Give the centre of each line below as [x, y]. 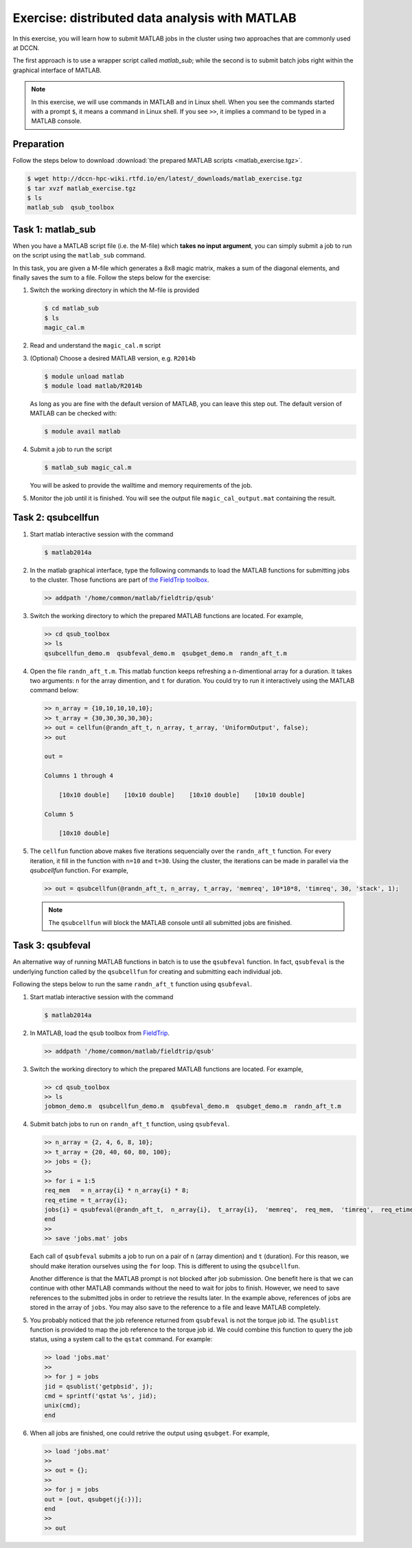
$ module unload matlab [84, 376]
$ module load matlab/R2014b [93, 386]
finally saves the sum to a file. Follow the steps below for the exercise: [112, 277]
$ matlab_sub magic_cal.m [88, 468]
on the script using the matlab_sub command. [79, 255]
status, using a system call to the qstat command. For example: [121, 1339]
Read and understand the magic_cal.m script [95, 345]
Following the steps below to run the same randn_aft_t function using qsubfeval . [133, 984]
